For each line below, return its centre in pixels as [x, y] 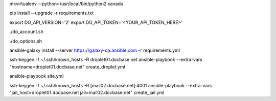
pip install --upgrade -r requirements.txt [52, 13]
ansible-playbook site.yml [37, 76]
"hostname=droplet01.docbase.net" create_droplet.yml [67, 66]
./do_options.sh [26, 41]
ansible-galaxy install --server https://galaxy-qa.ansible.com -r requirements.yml [95, 50]
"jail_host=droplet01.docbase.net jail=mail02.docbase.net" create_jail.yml [87, 92]
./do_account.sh [26, 32]
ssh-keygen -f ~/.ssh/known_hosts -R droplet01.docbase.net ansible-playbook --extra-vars [106, 60]
